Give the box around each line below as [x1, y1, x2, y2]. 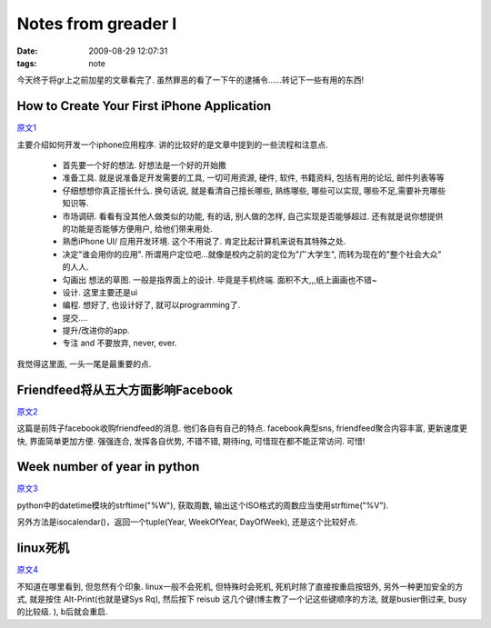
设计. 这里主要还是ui [62, 286, 138, 297]
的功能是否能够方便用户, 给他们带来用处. [62, 223, 214, 234]
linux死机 [16, 541, 70, 556]
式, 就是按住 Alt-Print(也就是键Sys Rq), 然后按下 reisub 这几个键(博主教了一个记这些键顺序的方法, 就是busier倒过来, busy [16, 593, 467, 604]
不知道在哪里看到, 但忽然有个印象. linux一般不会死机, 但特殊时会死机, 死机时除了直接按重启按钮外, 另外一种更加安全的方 [16, 581, 464, 592]
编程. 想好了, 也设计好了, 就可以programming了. [62, 300, 241, 311]
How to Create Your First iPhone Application [16, 98, 272, 114]
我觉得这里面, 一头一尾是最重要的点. [16, 358, 152, 369]
